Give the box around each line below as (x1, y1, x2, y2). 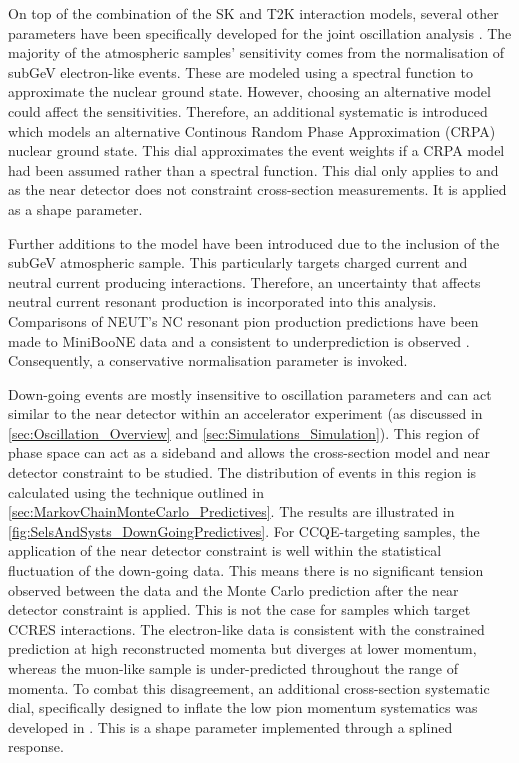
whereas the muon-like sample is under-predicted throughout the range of (8, 658, 458, 678)
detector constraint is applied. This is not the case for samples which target (8, 599, 471, 620)
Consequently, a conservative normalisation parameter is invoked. (8, 350, 408, 371)
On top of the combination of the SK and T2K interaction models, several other (8, 3, 499, 23)
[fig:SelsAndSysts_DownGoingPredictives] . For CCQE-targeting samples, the (8, 520, 480, 541)
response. (8, 736, 64, 757)
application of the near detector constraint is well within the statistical (8, 540, 442, 561)
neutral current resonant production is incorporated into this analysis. (8, 291, 437, 312)
